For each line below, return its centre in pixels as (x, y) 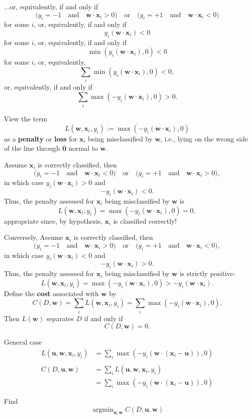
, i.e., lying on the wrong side (204, 138)
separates (60, 318)
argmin (103, 409)
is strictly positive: (207, 273)
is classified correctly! (145, 221)
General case (23, 342)
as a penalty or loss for (41, 138)
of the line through (32, 148)
